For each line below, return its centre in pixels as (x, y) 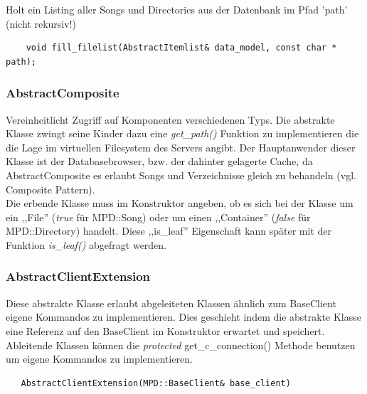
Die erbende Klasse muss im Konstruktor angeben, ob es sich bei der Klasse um (180, 203)
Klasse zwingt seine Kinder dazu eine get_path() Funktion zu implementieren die (182, 133)
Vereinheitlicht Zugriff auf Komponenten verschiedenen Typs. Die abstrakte (170, 119)
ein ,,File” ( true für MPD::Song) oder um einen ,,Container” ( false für (158, 217)
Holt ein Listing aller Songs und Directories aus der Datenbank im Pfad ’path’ (177, 9)
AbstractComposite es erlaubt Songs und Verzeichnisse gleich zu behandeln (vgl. (181, 175)
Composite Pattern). (50, 189)
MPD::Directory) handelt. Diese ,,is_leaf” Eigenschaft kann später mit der (169, 231)
